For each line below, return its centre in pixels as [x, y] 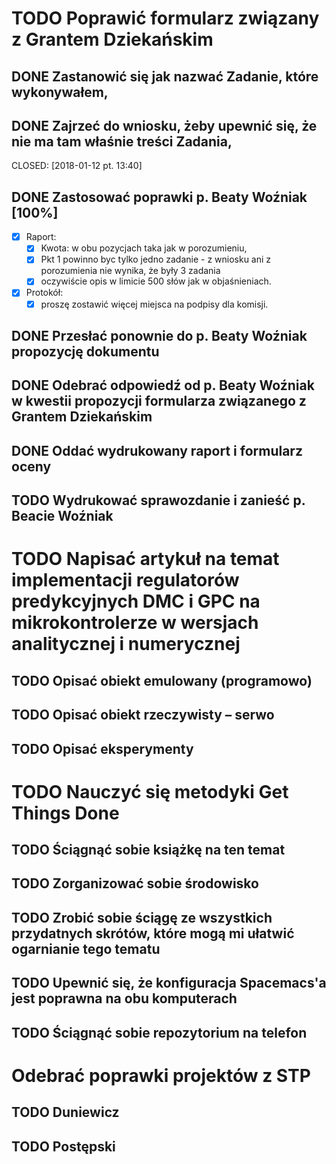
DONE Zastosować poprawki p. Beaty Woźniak [159, 197]
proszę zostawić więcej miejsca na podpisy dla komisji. [154, 304]
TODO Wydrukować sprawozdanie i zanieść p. [158, 500]
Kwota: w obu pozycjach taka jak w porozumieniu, [144, 248]
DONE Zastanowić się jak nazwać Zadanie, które [165, 76]
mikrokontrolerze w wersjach [135, 623]
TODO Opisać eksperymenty [102, 748]
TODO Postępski [63, 1146]
